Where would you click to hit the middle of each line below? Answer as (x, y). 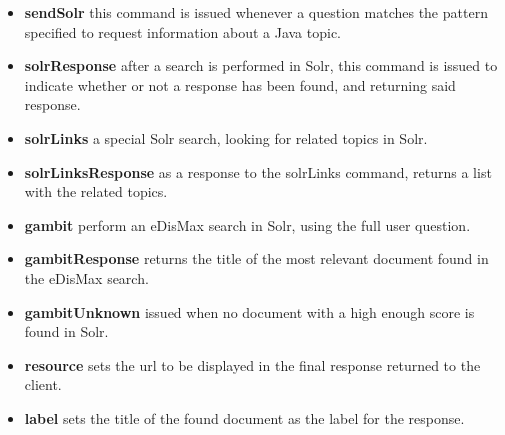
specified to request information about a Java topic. (183, 31)
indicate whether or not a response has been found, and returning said (240, 84)
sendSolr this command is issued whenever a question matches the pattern (256, 12)
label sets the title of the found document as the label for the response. (244, 417)
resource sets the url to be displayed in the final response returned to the (252, 364)
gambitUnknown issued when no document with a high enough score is (249, 311)
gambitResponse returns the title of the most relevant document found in (256, 258)
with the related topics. (96, 191)
